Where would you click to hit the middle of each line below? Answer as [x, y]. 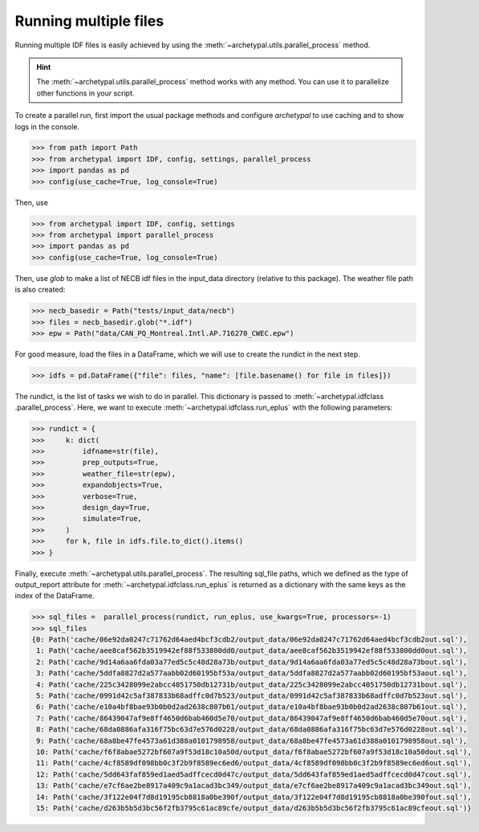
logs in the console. [47, 126]
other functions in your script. [85, 93]
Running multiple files [89, 21]
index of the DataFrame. [55, 596]
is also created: [40, 290]
